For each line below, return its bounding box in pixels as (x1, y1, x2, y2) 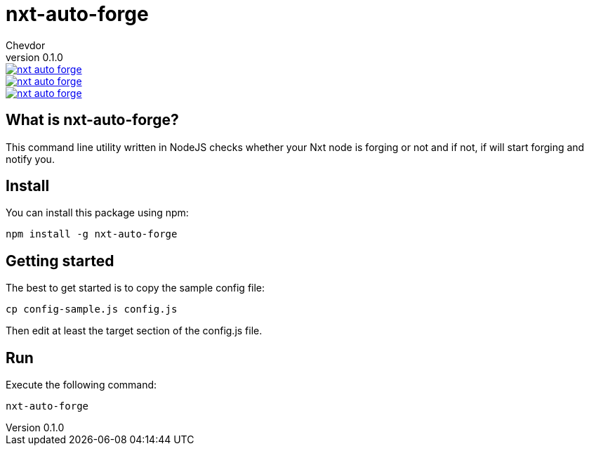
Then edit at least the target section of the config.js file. (6, 325, 263, 337)
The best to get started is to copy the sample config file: (6, 282, 265, 294)
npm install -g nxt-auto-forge (6, 228, 178, 240)
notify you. (6, 152, 55, 165)
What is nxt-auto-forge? (6, 111, 179, 129)
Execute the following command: (6, 379, 157, 391)
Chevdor (6, 39, 46, 51)
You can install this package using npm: (6, 207, 189, 219)
